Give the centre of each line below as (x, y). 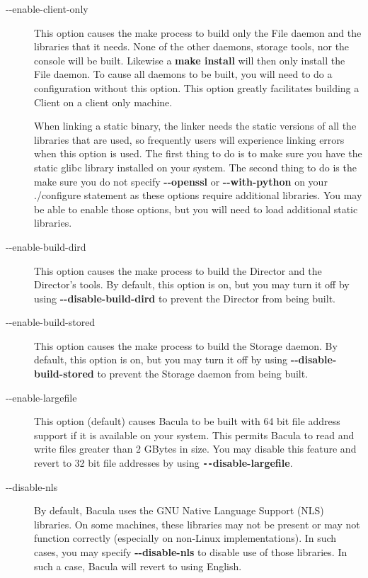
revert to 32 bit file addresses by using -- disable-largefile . (163, 463)
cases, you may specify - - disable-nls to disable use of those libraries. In (191, 552)
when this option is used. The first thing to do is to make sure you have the (198, 153)
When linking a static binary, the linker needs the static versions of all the (195, 126)
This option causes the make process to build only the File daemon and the (198, 32)
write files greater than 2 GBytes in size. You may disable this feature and (195, 449)
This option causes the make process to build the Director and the (178, 270)
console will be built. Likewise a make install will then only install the (190, 60)
